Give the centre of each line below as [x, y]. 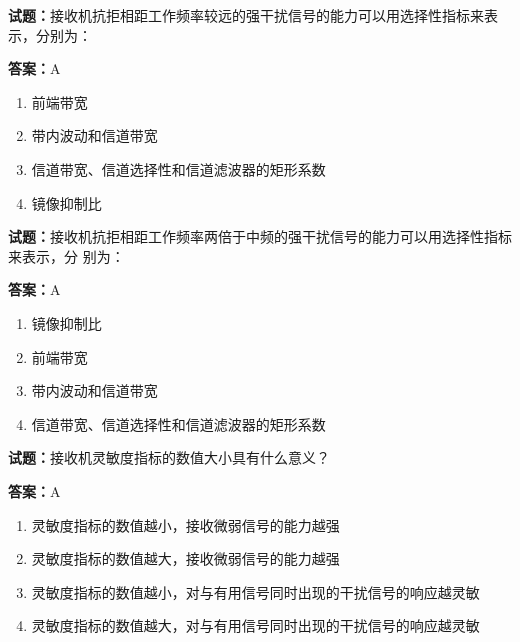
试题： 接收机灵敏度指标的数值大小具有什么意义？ [169, 457]
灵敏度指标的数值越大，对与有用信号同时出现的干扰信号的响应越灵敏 [255, 625]
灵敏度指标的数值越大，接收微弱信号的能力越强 [185, 558]
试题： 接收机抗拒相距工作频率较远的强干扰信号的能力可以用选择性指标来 [246, 15]
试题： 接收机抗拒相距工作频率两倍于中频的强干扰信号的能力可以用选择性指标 [260, 236]
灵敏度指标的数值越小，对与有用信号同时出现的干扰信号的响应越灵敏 [255, 591]
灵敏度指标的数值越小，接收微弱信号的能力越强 [185, 524]
